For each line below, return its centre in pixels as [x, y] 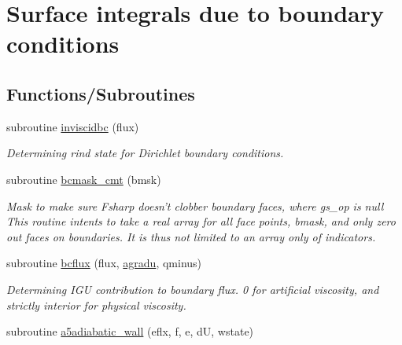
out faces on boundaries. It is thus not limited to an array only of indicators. [191, 236]
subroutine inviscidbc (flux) [73, 126]
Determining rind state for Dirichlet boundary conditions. [145, 153]
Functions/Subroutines [101, 93]
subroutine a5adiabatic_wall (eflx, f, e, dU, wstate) [130, 331]
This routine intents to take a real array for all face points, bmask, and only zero [201, 221]
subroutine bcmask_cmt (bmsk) [84, 179]
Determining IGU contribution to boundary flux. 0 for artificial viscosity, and [193, 289]
